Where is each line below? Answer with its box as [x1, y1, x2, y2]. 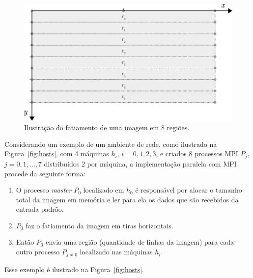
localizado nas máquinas [80, 247, 153, 257]
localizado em [83, 185, 124, 195]
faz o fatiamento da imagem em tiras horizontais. [26, 220, 173, 230]
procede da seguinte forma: [4, 168, 85, 178]
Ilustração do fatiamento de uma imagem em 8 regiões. [24, 122, 190, 133]
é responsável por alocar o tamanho [135, 185, 242, 195]
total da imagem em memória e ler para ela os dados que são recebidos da [16, 194, 239, 204]
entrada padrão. [16, 204, 64, 214]
